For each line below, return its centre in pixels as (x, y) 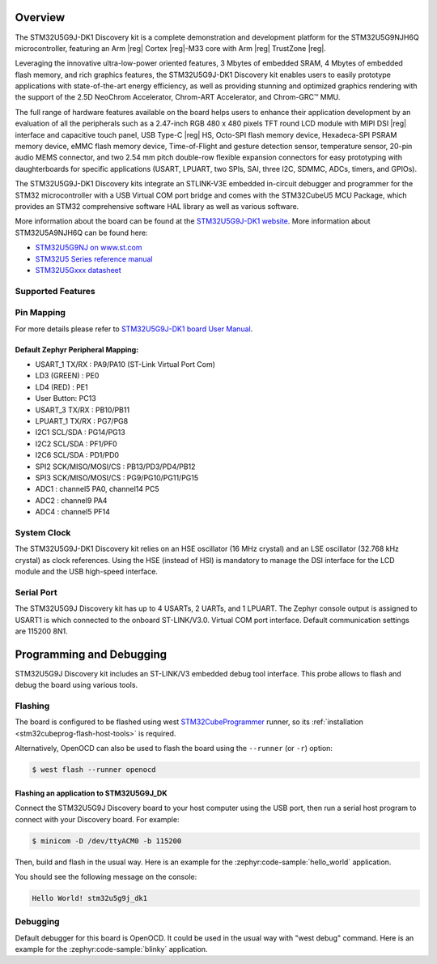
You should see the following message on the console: (106, 877)
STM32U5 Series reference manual (94, 258)
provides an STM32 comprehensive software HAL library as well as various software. (157, 206)
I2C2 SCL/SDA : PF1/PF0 (76, 444)
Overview (40, 17)
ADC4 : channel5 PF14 (73, 512)
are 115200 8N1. (41, 631)
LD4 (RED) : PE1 (62, 387)
